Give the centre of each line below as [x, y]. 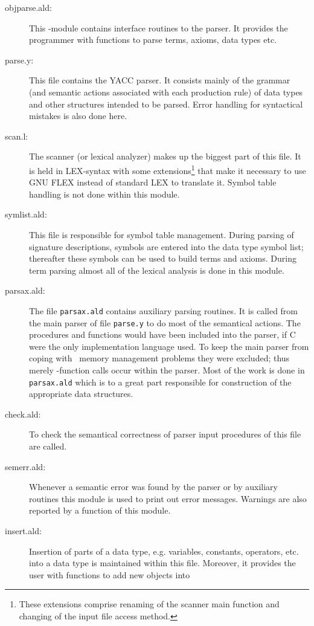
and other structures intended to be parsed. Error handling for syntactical [166, 104]
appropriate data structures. [81, 394]
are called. [48, 446]
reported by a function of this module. [100, 510]
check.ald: [23, 414]
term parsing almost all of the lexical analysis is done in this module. [157, 270]
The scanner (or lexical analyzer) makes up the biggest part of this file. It [165, 156]
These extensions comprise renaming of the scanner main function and [149, 604]
